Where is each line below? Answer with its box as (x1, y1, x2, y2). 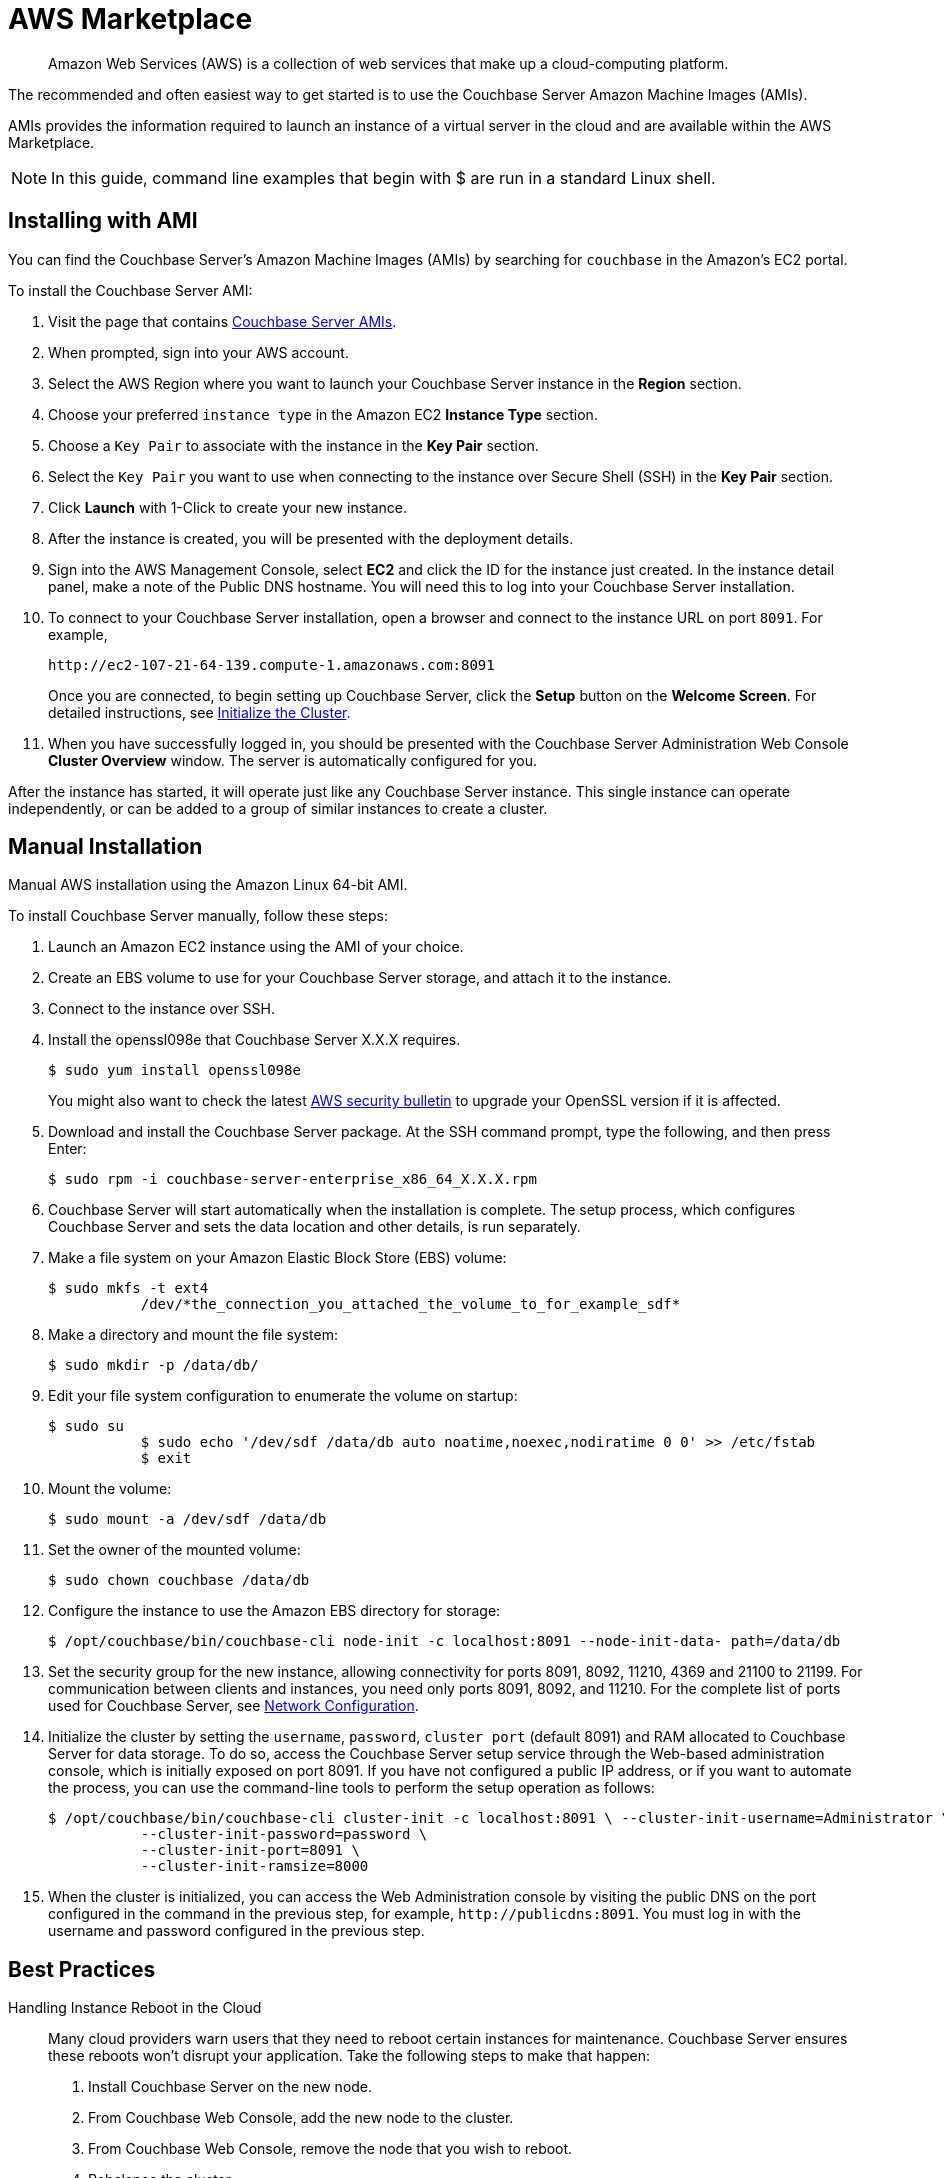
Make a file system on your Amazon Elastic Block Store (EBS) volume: (48, 1249, 507, 1267)
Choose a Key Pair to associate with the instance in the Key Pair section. (48, 436, 539, 454)
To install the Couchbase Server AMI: (8, 281, 253, 299)
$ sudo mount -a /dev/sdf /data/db (48, 1511, 327, 1528)
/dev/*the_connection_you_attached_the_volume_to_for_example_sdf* (140, 1296, 681, 1313)
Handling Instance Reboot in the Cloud (8, 1999, 262, 2017)
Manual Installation (8, 834, 203, 860)
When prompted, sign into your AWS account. (48, 343, 349, 361)
